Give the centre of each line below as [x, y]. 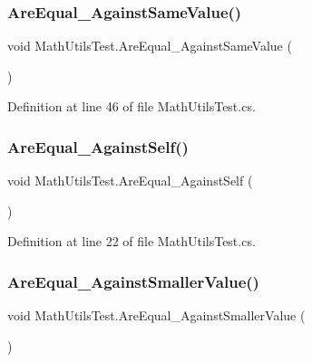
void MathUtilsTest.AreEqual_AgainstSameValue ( [150, 46]
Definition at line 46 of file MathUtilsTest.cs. [132, 106]
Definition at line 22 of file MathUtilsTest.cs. [132, 241]
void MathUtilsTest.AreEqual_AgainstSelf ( [130, 181]
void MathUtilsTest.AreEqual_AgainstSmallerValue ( [156, 315]
